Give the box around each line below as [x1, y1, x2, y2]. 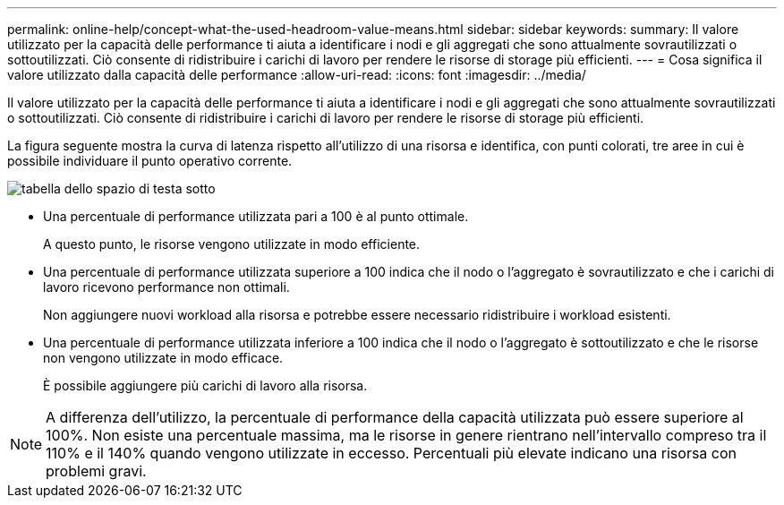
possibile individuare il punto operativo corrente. [7, 153, 293, 168]
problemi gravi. [46, 462, 147, 480]
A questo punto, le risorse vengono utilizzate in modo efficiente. [43, 236, 421, 252]
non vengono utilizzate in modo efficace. [43, 350, 284, 365]
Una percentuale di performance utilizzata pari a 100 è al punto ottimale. [43, 209, 469, 224]
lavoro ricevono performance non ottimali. [43, 279, 290, 295]
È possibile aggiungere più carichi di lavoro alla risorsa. [43, 378, 368, 393]
